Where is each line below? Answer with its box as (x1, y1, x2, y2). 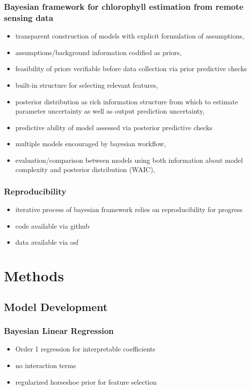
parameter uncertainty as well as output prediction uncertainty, (15, 106, 205, 116)
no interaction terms (15, 360, 76, 370)
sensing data (4, 11, 54, 23)
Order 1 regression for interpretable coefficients (15, 344, 156, 354)
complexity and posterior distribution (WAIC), (15, 164, 155, 175)
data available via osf (15, 237, 78, 247)
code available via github (15, 220, 90, 231)
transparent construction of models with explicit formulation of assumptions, (15, 31, 244, 41)
